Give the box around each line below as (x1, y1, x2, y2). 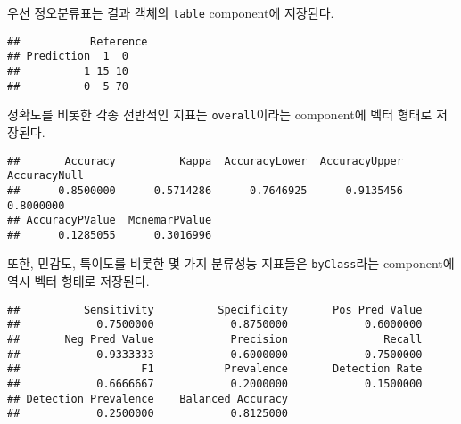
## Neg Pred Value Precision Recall (7, 333, 423, 347)
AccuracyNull (7, 169, 84, 183)
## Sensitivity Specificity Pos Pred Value (7, 303, 423, 316)
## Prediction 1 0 (7, 50, 129, 63)
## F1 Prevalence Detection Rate (7, 363, 423, 376)
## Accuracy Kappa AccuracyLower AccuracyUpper (7, 154, 403, 167)
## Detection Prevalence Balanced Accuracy (7, 392, 288, 405)
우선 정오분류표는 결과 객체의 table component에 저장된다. (7, 4, 334, 21)
